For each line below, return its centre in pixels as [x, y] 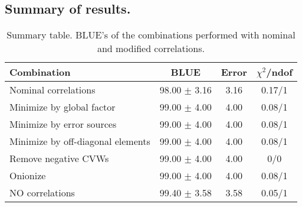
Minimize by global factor [63, 107]
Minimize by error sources [63, 124]
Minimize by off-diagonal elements [80, 141]
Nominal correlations [52, 90]
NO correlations [42, 193]
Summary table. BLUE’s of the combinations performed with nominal [151, 35]
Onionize [28, 176]
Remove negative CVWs [59, 159]
